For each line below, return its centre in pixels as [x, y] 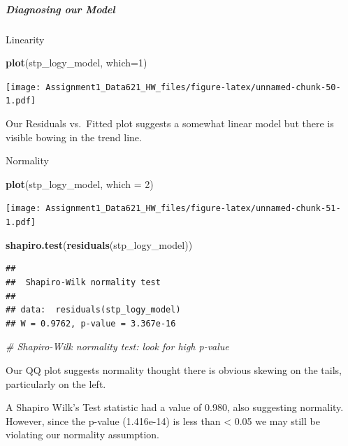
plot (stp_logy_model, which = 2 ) [80, 184]
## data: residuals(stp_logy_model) [93, 310]
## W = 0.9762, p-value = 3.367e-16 [91, 323]
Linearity [25, 39]
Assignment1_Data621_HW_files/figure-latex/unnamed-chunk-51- [193, 209]
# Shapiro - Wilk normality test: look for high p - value [117, 346]
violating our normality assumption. [82, 434]
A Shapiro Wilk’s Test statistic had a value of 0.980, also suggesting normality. [175, 407]
